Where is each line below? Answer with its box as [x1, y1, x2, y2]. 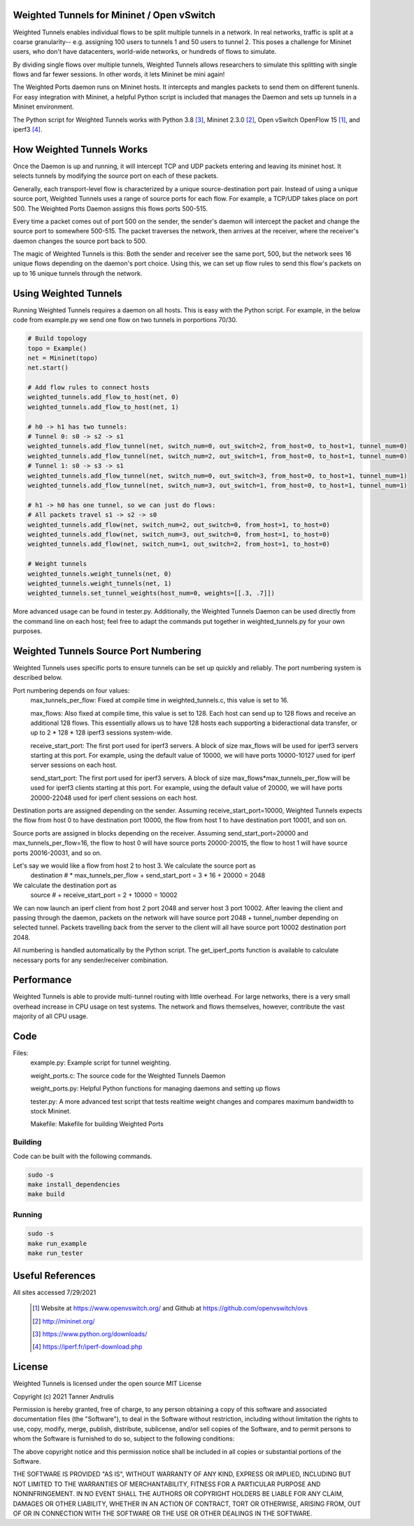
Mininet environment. [13, 102, 75, 111]
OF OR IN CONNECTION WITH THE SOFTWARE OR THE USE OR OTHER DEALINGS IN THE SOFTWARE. [13, 1509, 313, 1518]
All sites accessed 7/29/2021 [13, 1288, 97, 1296]
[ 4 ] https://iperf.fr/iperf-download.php [32, 1343, 143, 1351]
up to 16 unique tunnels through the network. [13, 269, 143, 277]
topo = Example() [27, 344, 87, 352]
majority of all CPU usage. [13, 1012, 89, 1020]
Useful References [13, 1270, 96, 1282]
